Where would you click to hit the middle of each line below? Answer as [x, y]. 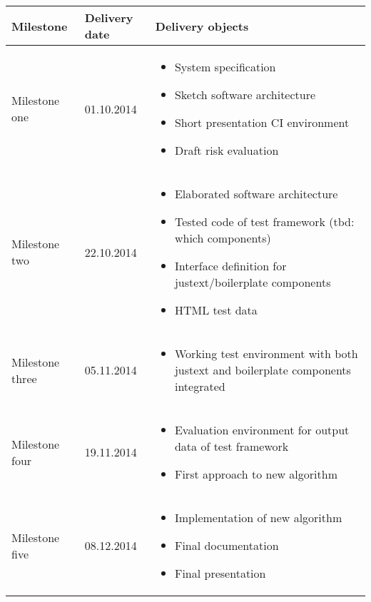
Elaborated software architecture [256, 194]
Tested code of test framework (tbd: [264, 221]
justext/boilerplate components [253, 282]
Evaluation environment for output [262, 430]
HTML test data [216, 310]
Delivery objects [202, 26]
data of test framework [232, 446]
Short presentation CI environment [262, 122]
